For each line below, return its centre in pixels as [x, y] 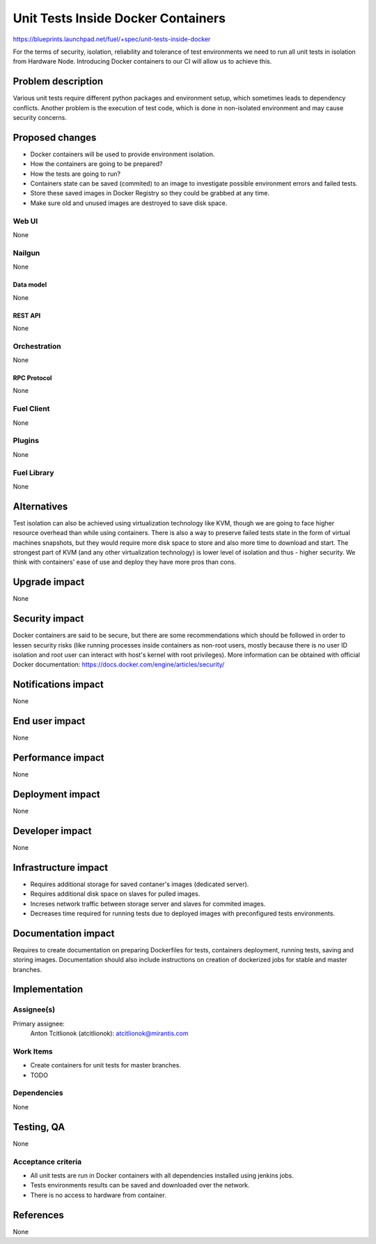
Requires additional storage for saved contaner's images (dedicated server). [140, 884]
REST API [27, 315]
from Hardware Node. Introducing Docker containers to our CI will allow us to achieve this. [142, 61]
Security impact [48, 619]
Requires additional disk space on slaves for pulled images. [115, 894]
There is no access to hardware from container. [98, 1195]
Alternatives [40, 506]
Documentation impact [64, 933]
